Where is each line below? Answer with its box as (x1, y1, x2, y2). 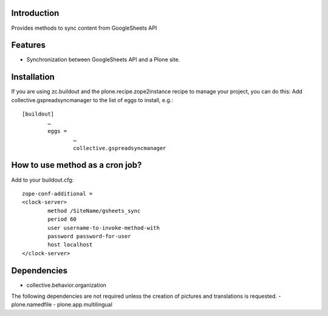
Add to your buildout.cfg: (11, 176, 74, 184)
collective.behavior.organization (26, 281, 106, 289)
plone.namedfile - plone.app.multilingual (11, 301, 112, 308)
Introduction (11, 8, 60, 18)
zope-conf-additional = (22, 190, 93, 197)
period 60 (47, 216, 77, 223)
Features (11, 40, 46, 50)
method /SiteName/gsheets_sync (47, 207, 141, 214)
